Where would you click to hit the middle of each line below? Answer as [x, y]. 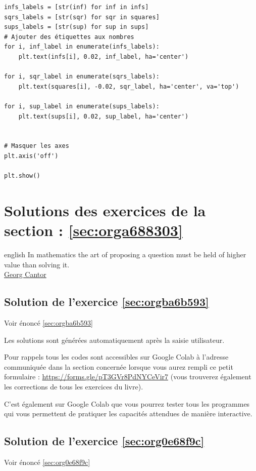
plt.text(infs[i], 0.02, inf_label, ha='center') [104, 56]
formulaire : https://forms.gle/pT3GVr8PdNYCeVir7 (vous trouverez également [128, 377]
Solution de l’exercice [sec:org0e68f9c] [104, 441]
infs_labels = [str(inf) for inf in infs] [76, 7]
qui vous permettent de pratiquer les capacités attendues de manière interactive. [128, 414]
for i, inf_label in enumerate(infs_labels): [82, 47]
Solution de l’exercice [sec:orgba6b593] [107, 302]
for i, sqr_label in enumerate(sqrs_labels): [82, 77]
